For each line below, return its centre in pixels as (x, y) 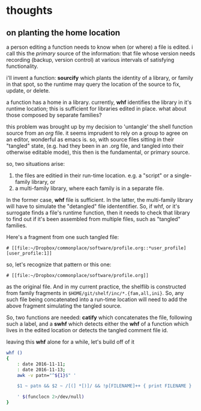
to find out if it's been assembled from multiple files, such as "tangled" (94, 219)
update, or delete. (28, 90)
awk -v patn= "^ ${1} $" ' (47, 375)
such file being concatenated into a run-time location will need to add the (97, 299)
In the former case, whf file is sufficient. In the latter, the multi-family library (100, 200)
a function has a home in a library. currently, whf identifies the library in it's (99, 102)
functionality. (22, 66)
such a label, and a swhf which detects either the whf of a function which (97, 324)
